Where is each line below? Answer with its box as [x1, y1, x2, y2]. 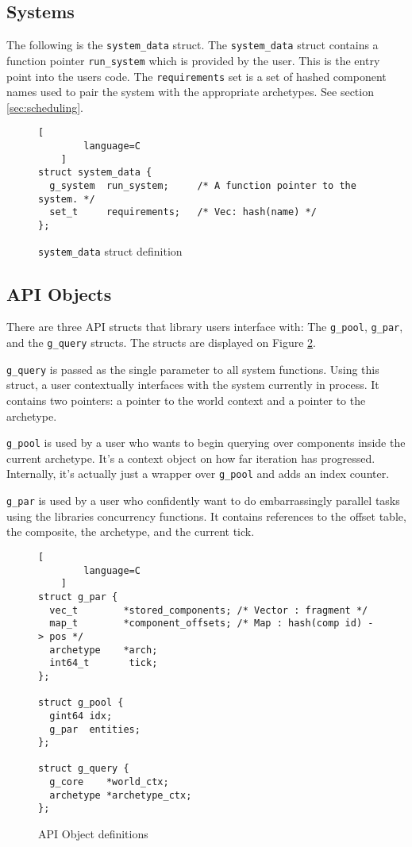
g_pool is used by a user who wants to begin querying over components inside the [6, 434, 406, 451]
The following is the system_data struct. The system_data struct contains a [6, 37, 379, 53]
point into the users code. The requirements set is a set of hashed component [6, 67, 387, 84]
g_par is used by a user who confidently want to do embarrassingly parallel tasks [6, 492, 400, 509]
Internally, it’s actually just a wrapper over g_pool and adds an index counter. [6, 465, 390, 482]
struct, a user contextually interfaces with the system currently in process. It [6, 376, 379, 393]
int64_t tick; [49, 657, 158, 669]
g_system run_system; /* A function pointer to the [49, 179, 356, 191]
